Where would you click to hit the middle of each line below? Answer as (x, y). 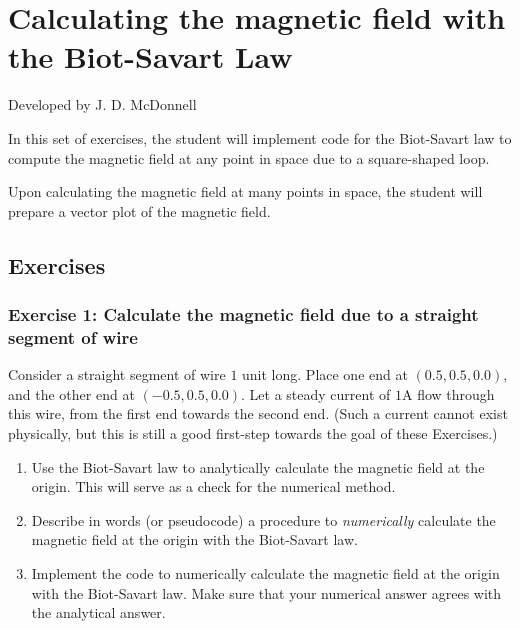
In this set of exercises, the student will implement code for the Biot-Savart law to (260, 137)
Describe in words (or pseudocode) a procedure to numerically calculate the (263, 519)
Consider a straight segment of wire (117, 374)
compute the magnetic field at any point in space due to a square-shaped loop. (249, 157)
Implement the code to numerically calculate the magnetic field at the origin (265, 572)
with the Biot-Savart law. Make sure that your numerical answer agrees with (266, 592)
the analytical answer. (98, 612)
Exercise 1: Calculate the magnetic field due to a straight (243, 313)
